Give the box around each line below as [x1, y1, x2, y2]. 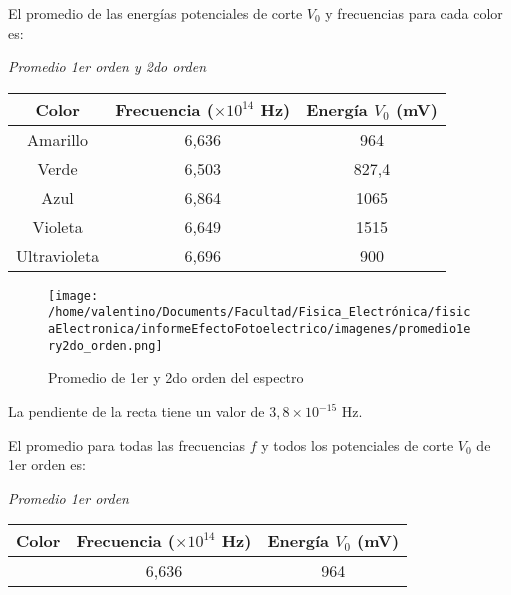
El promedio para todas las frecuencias [8, 434, 245, 455]
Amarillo [27, 127, 89, 151]
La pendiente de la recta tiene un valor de [8, 401, 265, 421]
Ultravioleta [16, 243, 100, 267]
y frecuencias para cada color [325, 3, 503, 23]
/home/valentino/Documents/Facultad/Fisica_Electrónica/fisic [48, 305, 471, 320]
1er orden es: [8, 454, 86, 475]
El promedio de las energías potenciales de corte [8, 3, 303, 23]
